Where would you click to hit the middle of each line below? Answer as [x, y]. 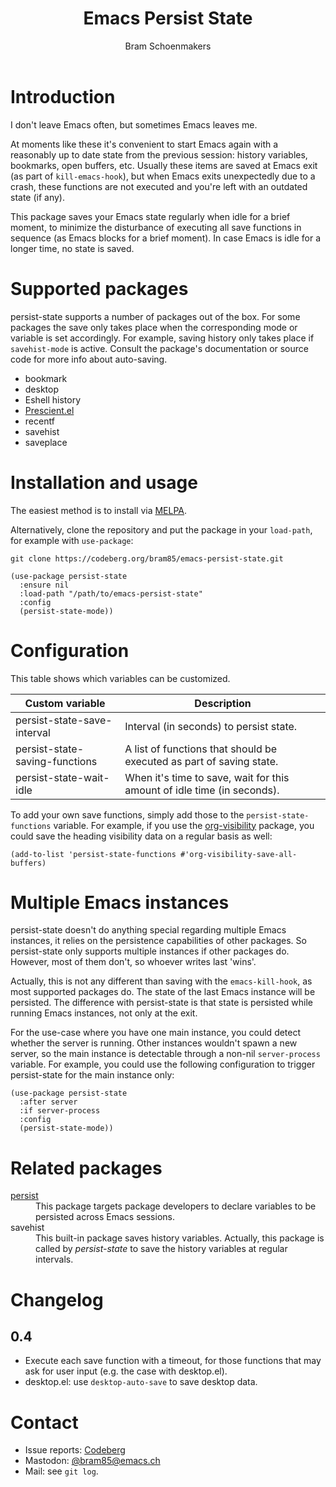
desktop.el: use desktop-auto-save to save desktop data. [141, 1382]
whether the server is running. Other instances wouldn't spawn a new [154, 1043]
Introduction [63, 96]
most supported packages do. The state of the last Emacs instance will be [163, 992]
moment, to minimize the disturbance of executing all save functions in [156, 227]
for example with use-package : [72, 540]
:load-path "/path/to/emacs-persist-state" [111, 593]
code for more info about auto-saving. [89, 359]
